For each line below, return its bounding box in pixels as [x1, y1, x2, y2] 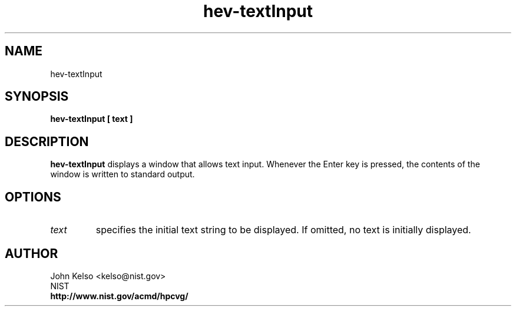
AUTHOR [5, 246, 58, 261]
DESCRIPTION [5, 134, 89, 149]
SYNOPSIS [5, 89, 69, 104]
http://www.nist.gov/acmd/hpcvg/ [50, 290, 188, 301]
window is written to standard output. [50, 169, 195, 180]
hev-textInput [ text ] [50, 114, 133, 124]
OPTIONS [5, 189, 61, 204]
